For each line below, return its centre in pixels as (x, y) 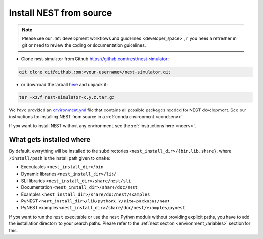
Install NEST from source (60, 13)
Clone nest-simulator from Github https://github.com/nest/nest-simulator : (95, 59)
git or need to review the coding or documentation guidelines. (84, 45)
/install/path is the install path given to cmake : (60, 158)
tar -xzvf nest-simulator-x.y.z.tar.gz (67, 97)
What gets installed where (50, 139)
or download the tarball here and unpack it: (65, 84)
